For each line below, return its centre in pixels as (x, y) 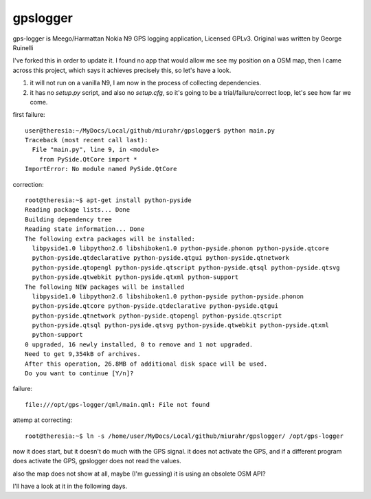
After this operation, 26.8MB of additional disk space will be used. (146, 364)
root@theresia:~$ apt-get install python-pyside (108, 200)
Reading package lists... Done (78, 210)
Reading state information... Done (85, 229)
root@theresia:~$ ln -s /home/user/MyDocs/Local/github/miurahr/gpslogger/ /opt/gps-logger (184, 436)
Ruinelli (23, 47)
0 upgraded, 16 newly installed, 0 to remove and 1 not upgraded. (139, 344)
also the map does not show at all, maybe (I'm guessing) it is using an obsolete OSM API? (139, 474)
